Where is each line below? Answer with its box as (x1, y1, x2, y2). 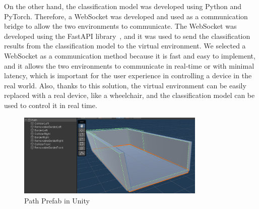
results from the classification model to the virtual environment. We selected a (4, 40, 246, 51)
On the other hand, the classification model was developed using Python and (4, 1, 242, 11)
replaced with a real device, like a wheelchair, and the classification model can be (4, 90, 255, 100)
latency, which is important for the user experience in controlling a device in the (4, 70, 252, 81)
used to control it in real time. (4, 99, 97, 110)
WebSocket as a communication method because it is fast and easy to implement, (4, 50, 255, 61)
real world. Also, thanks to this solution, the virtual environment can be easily (4, 80, 246, 90)
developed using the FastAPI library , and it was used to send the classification (4, 30, 250, 41)
